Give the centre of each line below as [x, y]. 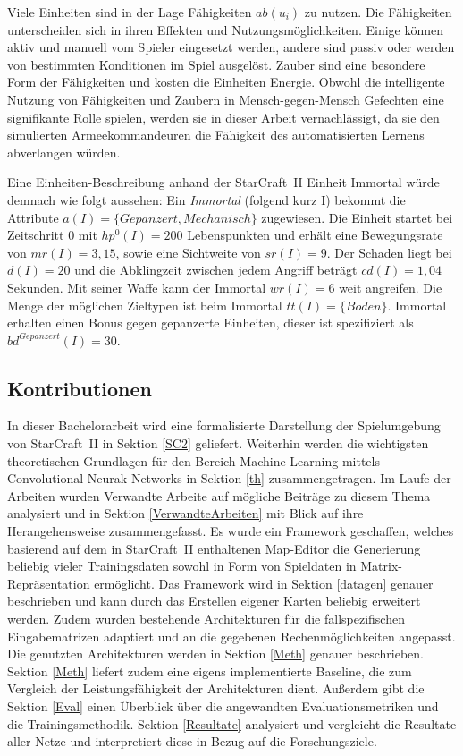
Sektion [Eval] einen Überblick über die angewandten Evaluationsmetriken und [223, 705]
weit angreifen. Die [391, 287]
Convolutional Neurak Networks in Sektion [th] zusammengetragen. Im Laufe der [229, 478]
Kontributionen [80, 388]
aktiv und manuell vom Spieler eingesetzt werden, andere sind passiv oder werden [231, 47]
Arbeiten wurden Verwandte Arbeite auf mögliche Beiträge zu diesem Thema [219, 495]
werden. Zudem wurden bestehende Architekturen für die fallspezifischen [206, 619]
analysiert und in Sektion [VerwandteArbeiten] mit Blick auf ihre [185, 513]
